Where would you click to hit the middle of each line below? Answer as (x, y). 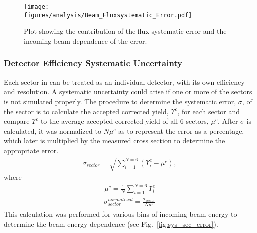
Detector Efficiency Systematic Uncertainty (93, 63)
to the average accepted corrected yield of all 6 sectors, (125, 121)
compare (17, 121)
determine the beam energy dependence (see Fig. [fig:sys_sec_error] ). (111, 224)
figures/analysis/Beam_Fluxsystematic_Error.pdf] (108, 15)
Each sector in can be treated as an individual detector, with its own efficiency (124, 82)
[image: (37, 7)
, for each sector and (209, 111)
